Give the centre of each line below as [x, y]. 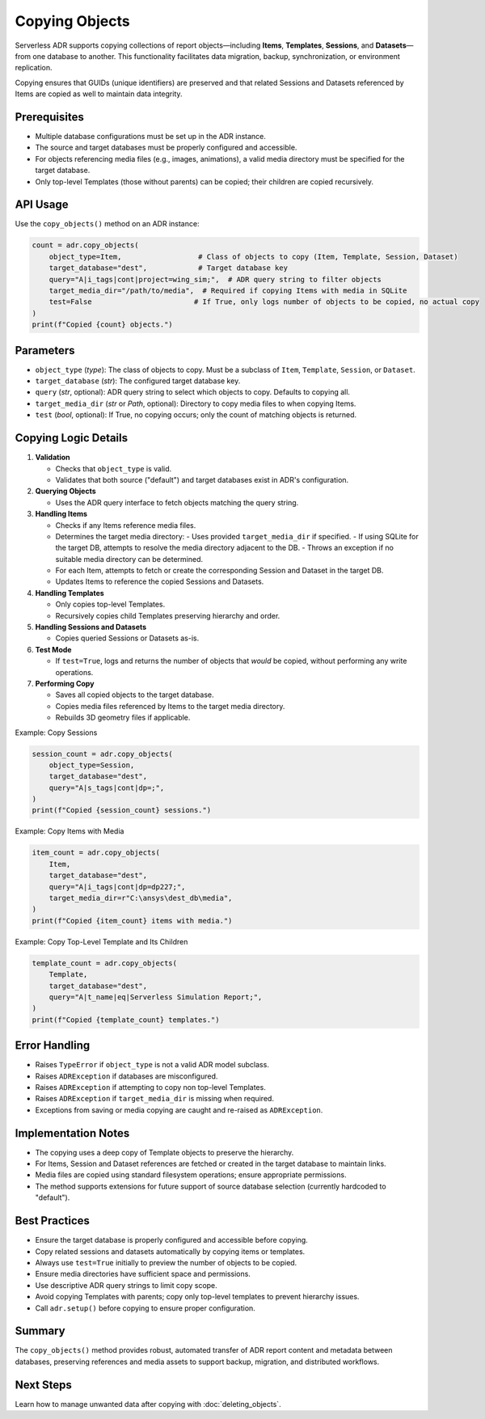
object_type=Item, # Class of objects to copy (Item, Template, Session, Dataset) [253, 256]
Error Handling [53, 1046]
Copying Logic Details [72, 438]
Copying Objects [72, 21]
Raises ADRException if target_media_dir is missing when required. [155, 1099]
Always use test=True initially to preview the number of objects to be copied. [166, 1262]
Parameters [45, 351]
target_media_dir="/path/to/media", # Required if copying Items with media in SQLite [228, 291]
